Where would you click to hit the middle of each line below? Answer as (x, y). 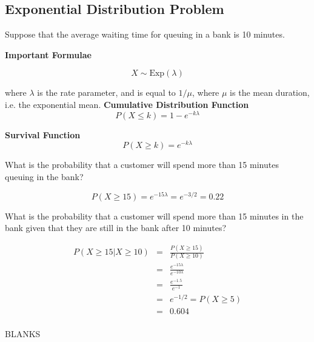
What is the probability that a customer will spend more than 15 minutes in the (154, 216)
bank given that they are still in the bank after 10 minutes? (116, 228)
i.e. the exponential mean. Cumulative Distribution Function (127, 104)
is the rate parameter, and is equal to (106, 92)
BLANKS (23, 334)
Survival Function (43, 134)
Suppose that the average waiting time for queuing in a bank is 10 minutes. (145, 34)
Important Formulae (48, 54)
